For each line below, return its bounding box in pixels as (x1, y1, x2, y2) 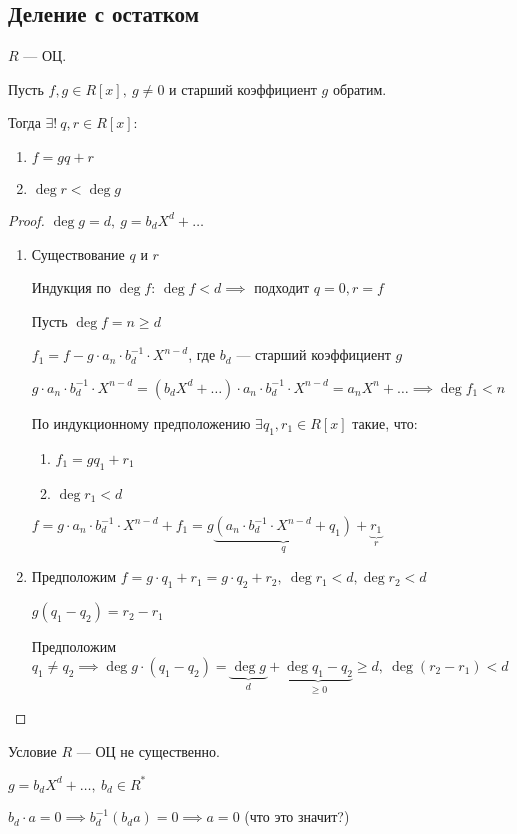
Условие (8, 740, 57, 761)
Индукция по (31, 277, 111, 298)
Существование (31, 243, 125, 264)
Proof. (8, 209, 45, 230)
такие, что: (352, 412, 418, 433)
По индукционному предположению (31, 412, 251, 433)
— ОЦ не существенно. (76, 740, 220, 761)
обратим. (332, 78, 387, 99)
